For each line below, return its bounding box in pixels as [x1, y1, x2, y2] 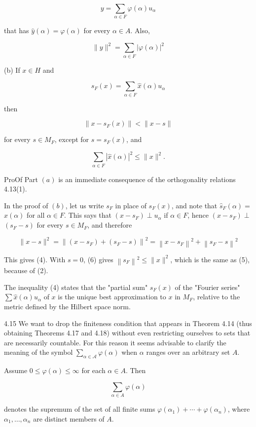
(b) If [4, 64, 20, 75]
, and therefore [87, 220, 132, 230]
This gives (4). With [4, 254, 66, 264]
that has [4, 25, 29, 36]
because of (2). [4, 265, 48, 276]
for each [81, 365, 106, 376]
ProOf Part [4, 174, 38, 184]
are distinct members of [33, 413, 105, 424]
